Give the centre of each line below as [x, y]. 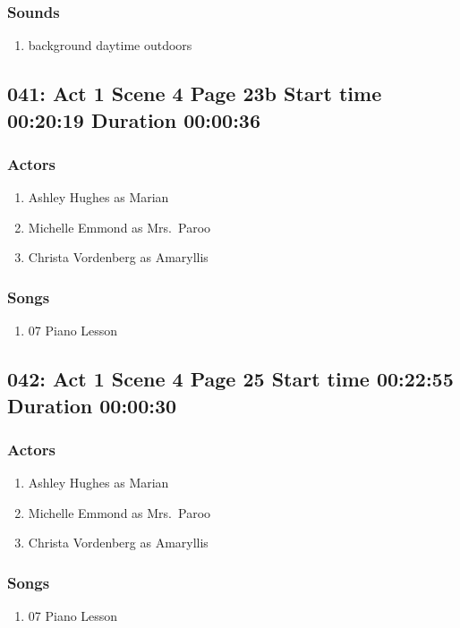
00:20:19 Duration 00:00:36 [134, 119]
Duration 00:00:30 [92, 405]
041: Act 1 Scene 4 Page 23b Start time [195, 93]
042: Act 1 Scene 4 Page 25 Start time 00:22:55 [230, 379]
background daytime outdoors [110, 45]
